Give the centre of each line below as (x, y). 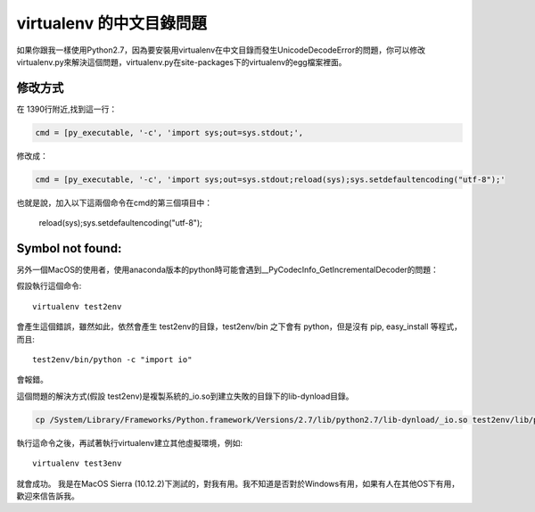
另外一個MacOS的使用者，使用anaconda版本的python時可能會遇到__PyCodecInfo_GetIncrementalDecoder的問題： (227, 270)
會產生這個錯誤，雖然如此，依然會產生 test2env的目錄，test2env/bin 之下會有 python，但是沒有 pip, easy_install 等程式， (239, 326)
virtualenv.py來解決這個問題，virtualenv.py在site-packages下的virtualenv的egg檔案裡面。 (181, 62)
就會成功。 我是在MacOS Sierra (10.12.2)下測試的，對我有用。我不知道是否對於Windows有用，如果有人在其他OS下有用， (238, 483)
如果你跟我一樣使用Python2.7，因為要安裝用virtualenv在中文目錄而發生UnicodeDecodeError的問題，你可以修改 (221, 50)
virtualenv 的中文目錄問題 (111, 23)
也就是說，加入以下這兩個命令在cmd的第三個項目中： (115, 202)
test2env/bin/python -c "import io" (112, 360)
